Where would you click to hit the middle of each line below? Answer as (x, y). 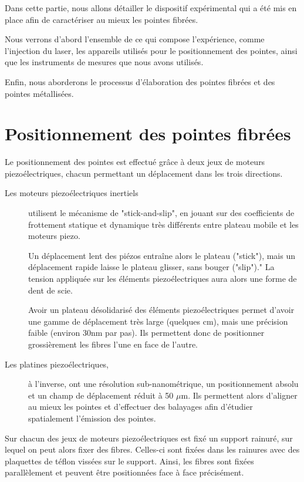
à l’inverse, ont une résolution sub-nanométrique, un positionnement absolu (163, 384)
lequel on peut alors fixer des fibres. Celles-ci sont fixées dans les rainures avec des (152, 449)
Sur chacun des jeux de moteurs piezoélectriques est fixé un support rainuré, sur (149, 438)
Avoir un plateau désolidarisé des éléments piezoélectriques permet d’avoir (161, 310)
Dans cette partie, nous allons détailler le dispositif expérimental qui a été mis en (151, 8)
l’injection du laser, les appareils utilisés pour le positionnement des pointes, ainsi (151, 50)
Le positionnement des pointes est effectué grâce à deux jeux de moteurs (135, 162)
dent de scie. (50, 290)
